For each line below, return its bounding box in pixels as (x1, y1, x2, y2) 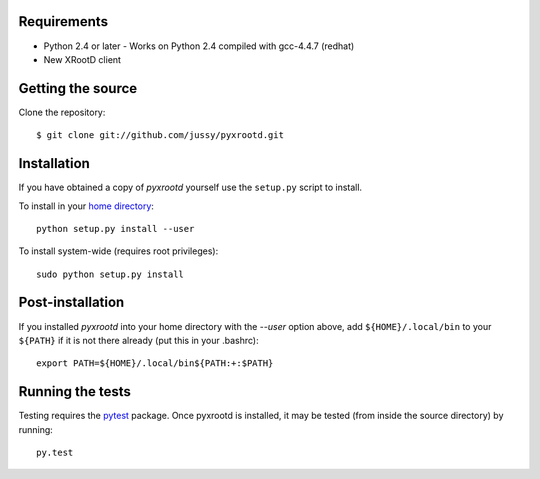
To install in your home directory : (18, 200, 155, 212)
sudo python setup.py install (36, 268, 185, 280)
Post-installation (18, 294, 125, 311)
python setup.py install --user (36, 223, 195, 234)
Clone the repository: (18, 106, 106, 118)
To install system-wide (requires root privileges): (18, 245, 219, 257)
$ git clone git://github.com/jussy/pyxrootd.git (36, 130, 285, 141)
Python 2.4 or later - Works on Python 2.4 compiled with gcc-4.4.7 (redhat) (43, 40, 355, 52)
